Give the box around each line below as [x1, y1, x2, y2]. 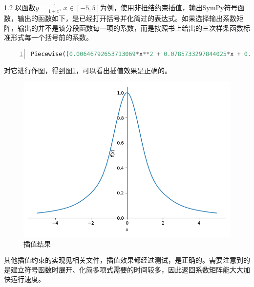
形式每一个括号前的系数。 [10, 32, 93, 42]
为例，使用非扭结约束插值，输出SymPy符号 [100, 2, 238, 12]
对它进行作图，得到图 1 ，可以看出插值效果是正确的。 [4, 65, 171, 75]
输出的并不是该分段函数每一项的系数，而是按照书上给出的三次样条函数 [17, 22, 243, 33]
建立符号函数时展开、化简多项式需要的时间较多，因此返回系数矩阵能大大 [10, 264, 243, 274]
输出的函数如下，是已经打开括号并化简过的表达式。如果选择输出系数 [17, 13, 236, 23]
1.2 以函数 [4, 2, 36, 12]
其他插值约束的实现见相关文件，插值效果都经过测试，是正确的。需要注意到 [4, 255, 243, 265]
